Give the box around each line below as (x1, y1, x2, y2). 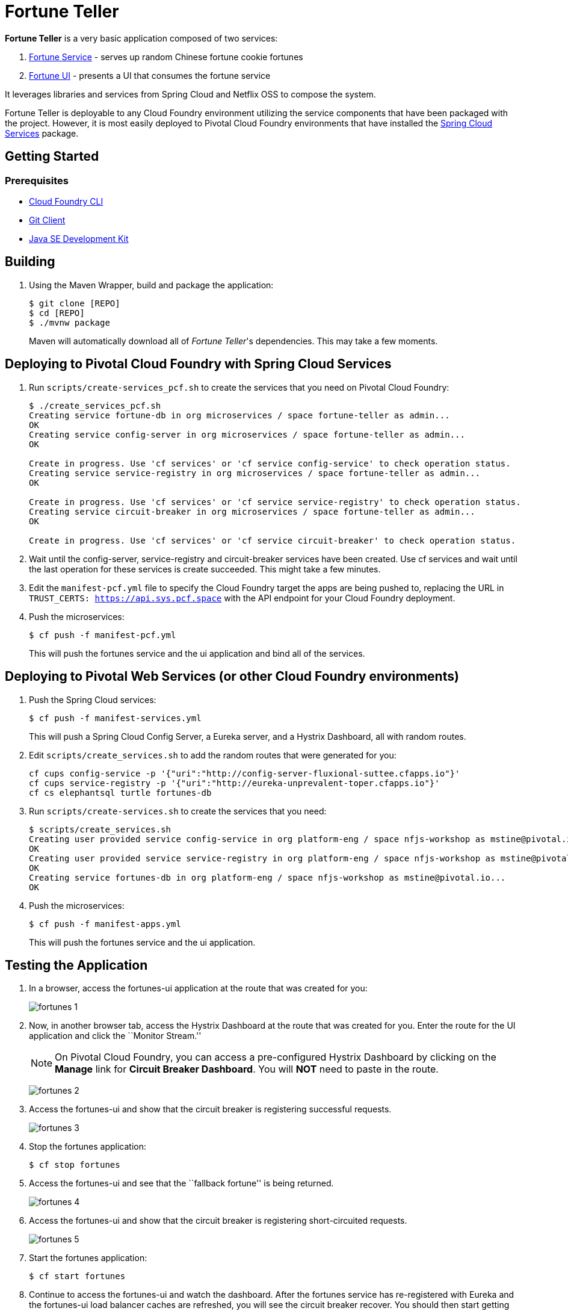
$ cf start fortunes (29, 1271, 126, 1282)
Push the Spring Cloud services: (29, 694, 156, 705)
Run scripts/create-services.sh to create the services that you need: (29, 805, 327, 816)
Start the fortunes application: (29, 1253, 147, 1263)
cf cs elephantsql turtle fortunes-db (29, 787, 212, 798)
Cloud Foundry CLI (29, 196, 103, 206)
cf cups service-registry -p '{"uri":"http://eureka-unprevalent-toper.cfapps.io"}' (29, 778, 440, 788)
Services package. (5, 128, 79, 138)
